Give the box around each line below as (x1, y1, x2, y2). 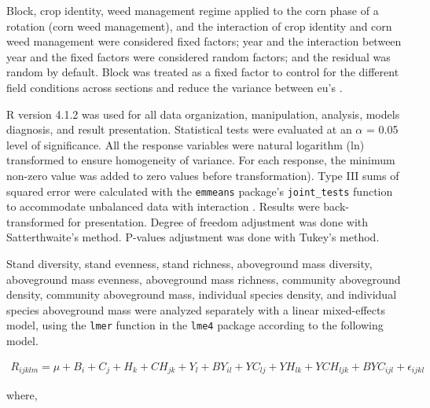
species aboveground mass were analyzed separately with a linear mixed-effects (6, 301, 385, 318)
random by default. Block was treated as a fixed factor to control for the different (6, 64, 399, 80)
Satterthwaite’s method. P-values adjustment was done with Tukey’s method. (6, 229, 380, 245)
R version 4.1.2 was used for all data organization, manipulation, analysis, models (6, 105, 400, 122)
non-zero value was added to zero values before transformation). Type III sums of (6, 167, 399, 183)
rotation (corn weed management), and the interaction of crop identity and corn (6, 17, 392, 34)
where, (6, 387, 38, 403)
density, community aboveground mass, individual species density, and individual (6, 286, 397, 303)
